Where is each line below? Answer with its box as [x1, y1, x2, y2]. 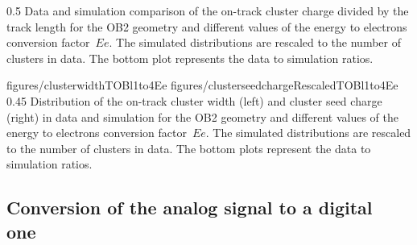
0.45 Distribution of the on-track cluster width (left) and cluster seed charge [6, 92, 382, 109]
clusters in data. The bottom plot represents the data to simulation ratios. [6, 49, 374, 66]
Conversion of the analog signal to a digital [6, 195, 373, 220]
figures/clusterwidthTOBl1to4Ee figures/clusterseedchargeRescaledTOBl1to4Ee [6, 77, 398, 93]
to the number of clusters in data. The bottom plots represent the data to [6, 139, 371, 156]
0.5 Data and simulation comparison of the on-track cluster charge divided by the [6, 2, 409, 19]
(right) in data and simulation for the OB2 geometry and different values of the [6, 108, 399, 125]
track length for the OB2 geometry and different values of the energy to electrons [6, 18, 407, 35]
